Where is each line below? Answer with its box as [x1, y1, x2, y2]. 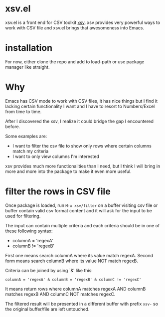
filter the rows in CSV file [5, 186, 111, 197]
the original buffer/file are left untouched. [5, 306, 90, 312]
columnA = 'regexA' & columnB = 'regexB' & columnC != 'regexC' [5, 277, 142, 282]
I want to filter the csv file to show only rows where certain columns [12, 143, 152, 149]
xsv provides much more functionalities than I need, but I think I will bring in [5, 163, 161, 169]
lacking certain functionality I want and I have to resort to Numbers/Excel [5, 103, 155, 109]
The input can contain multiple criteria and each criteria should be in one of [5, 222, 160, 228]
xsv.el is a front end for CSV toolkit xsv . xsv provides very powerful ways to [5, 19, 161, 25]
